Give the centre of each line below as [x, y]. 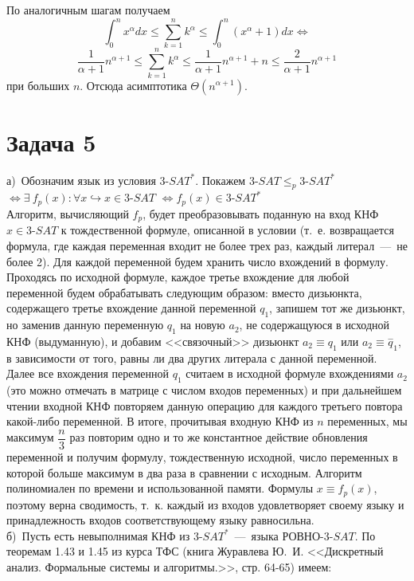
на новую [203, 325]
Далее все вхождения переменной [88, 373]
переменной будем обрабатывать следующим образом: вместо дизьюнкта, [184, 292]
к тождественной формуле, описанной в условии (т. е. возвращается [227, 230]
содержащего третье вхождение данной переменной [131, 308]
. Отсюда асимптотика [133, 85]
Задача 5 [51, 141]
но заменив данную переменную [85, 325]
